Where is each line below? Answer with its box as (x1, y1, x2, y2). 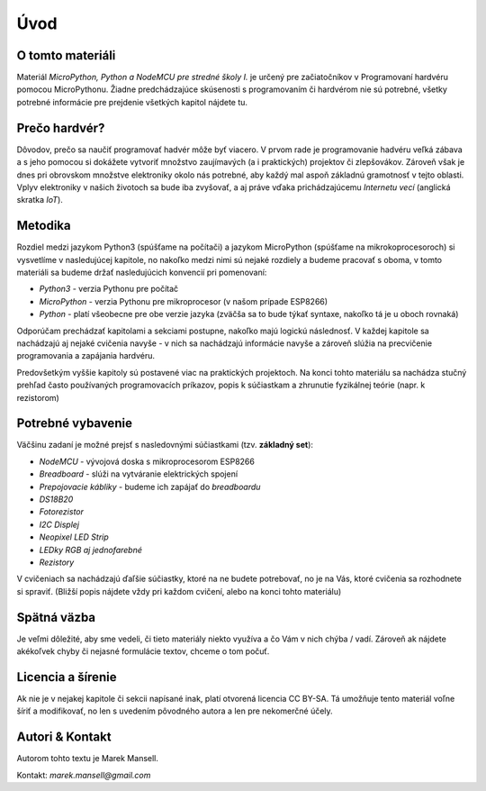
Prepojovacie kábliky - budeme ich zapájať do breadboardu (39, 481, 261, 492)
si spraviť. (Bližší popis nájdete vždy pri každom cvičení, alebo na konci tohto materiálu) (16, 586, 342, 596)
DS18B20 (39, 494, 74, 505)
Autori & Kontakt (16, 730, 112, 745)
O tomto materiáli (16, 48, 116, 63)
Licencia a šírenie (16, 669, 117, 685)
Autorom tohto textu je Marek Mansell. (16, 753, 159, 764)
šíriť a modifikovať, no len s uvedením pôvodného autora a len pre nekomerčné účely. (16, 705, 333, 716)
